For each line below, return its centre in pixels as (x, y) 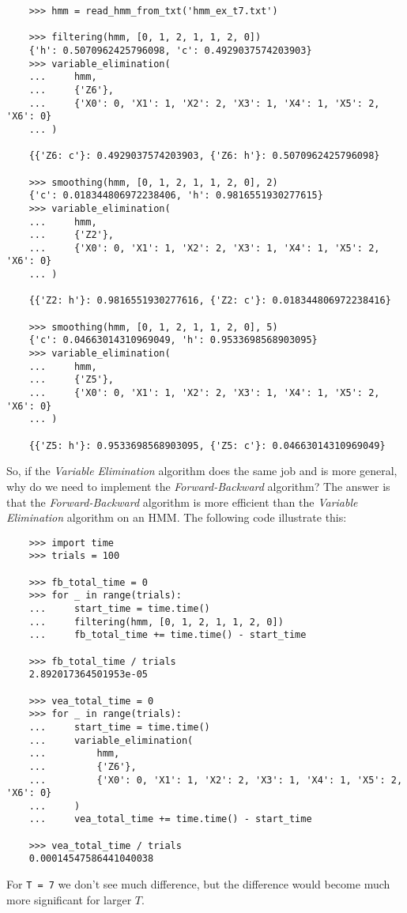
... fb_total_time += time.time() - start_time (168, 635)
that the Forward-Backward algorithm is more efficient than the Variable (182, 502)
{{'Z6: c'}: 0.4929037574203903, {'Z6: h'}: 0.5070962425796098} (204, 156)
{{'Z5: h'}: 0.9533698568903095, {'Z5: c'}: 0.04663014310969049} (207, 445)
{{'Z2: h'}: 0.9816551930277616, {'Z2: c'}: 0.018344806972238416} (210, 301)
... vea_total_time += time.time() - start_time (170, 819)
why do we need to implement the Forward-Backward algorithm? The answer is (198, 486)
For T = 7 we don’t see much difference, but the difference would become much (198, 884)
